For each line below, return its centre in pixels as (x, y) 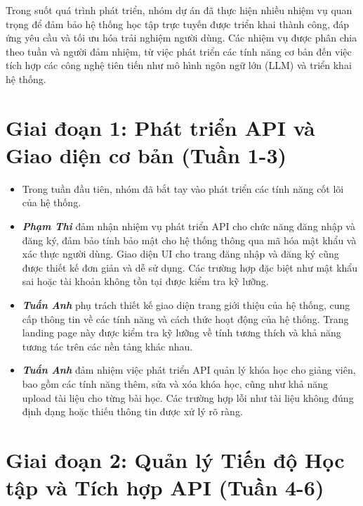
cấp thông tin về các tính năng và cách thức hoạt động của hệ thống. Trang (185, 318)
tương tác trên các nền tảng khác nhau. (107, 346)
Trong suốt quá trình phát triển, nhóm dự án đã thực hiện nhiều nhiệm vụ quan (179, 10)
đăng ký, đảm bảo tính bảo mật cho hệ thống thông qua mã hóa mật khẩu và (189, 240)
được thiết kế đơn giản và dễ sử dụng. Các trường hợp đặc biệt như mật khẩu (190, 267)
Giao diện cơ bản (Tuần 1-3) (146, 154)
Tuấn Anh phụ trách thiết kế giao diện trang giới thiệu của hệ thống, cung (186, 305)
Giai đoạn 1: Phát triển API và (160, 127)
